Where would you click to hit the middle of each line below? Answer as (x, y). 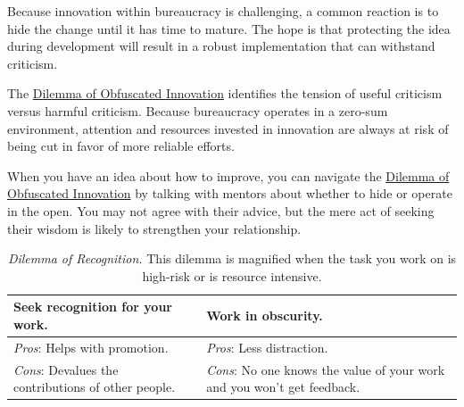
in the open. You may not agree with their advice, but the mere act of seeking (221, 210)
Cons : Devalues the (66, 369)
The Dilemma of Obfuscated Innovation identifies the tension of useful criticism (225, 93)
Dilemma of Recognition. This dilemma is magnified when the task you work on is (232, 258)
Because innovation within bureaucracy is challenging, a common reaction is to (223, 11)
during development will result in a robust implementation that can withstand (221, 46)
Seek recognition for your (93, 307)
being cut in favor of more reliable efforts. (121, 146)
